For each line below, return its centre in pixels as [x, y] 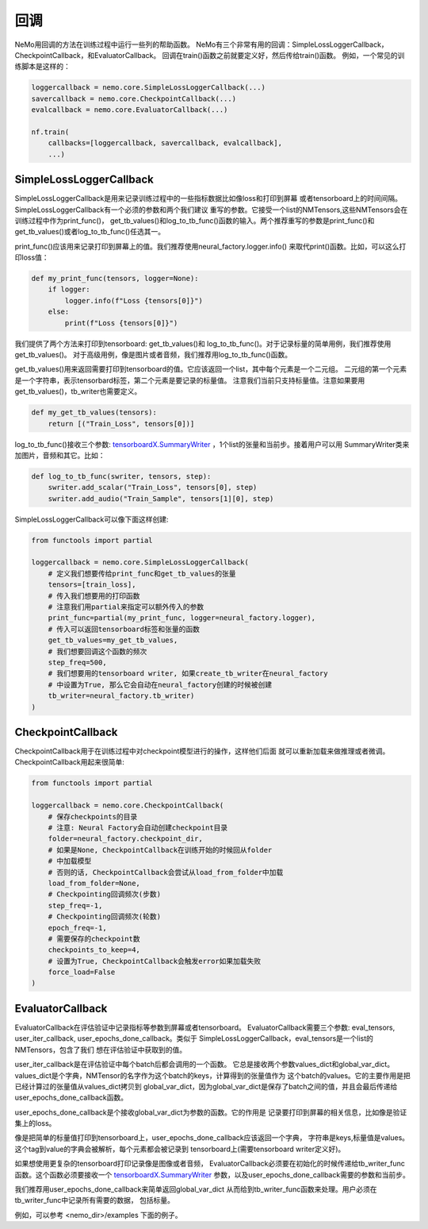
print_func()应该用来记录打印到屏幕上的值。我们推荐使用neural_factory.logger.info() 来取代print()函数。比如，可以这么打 [210, 246]
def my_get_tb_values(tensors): [94, 412]
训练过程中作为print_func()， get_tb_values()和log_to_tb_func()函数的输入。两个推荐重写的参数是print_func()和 [195, 220]
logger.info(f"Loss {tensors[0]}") [134, 301]
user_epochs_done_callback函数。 [71, 1098]
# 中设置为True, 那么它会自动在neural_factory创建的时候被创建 [160, 684]
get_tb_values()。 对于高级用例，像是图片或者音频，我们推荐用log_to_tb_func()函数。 [153, 355]
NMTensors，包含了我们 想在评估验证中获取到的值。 [100, 1050]
